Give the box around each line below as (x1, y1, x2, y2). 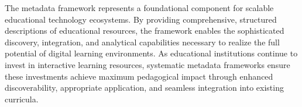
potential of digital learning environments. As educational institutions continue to (5, 47, 298, 59)
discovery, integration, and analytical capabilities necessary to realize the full (5, 35, 280, 48)
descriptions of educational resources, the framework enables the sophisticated (5, 24, 284, 37)
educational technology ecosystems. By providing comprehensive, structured (5, 13, 277, 25)
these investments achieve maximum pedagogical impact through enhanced (5, 70, 273, 82)
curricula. (5, 92, 39, 105)
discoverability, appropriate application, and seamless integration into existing (5, 81, 284, 94)
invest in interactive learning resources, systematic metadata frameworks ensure (5, 58, 290, 70)
